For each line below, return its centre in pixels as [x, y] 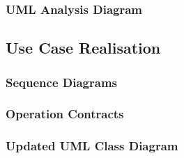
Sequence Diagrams [61, 82]
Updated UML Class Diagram [92, 146]
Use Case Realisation [83, 48]
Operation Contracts [65, 114]
